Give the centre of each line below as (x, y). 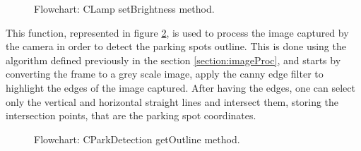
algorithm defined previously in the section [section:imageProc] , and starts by (173, 60)
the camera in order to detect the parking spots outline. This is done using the (176, 46)
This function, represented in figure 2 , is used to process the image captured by (177, 32)
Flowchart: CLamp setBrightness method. (124, 8)
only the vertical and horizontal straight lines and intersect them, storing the (172, 101)
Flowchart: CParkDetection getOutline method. (137, 139)
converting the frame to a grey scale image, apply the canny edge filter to (165, 74)
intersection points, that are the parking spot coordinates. (131, 115)
